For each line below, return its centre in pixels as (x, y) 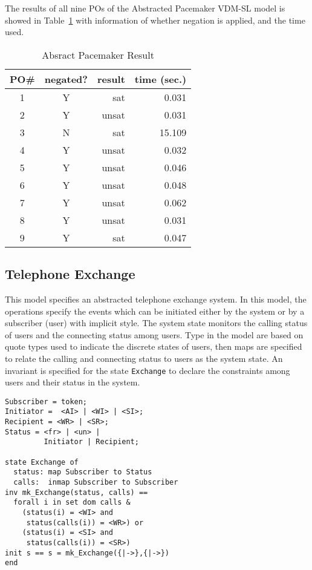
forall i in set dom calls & (72, 503)
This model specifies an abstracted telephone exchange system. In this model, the (156, 299)
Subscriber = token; (46, 401)
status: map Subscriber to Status (83, 472)
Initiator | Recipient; (91, 442)
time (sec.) (161, 79)
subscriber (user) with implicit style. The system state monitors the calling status (156, 323)
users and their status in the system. (73, 382)
